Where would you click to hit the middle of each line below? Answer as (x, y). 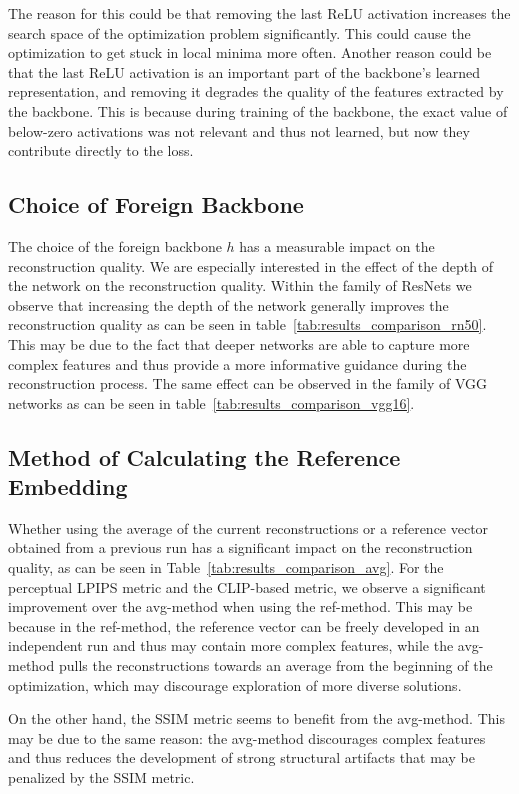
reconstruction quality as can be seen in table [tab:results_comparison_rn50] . (247, 324)
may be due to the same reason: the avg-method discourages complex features (247, 737)
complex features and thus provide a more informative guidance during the (237, 363)
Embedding (68, 486)
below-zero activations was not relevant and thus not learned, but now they (239, 130)
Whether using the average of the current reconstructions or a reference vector (248, 527)
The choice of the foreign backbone (115, 245)
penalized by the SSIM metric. (101, 777)
